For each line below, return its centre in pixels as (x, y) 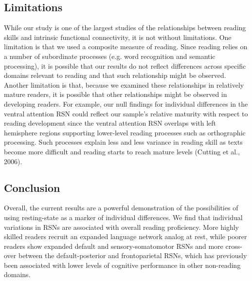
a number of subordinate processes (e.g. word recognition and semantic (110, 56)
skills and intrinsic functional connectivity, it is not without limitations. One (118, 37)
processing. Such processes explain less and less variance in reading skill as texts (123, 142)
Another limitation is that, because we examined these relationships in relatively (124, 84)
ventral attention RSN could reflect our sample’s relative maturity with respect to (126, 113)
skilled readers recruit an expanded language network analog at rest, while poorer (126, 236)
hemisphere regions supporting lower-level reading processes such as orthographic (125, 132)
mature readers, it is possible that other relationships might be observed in (116, 94)
